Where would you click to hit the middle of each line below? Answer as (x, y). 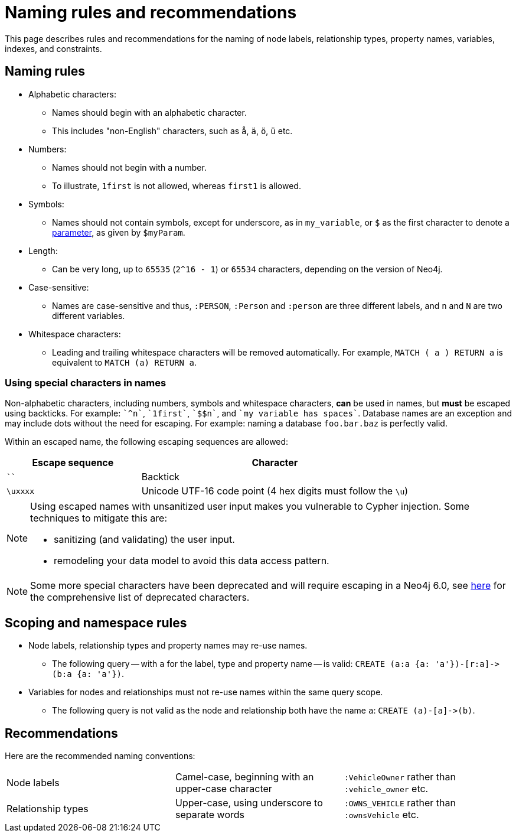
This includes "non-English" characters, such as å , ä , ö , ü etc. (172, 131)
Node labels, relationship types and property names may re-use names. (168, 646)
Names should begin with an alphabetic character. (149, 112)
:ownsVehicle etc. (381, 815)
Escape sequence (73, 463)
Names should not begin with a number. (129, 167)
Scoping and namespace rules (96, 623)
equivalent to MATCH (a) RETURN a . (124, 362)
